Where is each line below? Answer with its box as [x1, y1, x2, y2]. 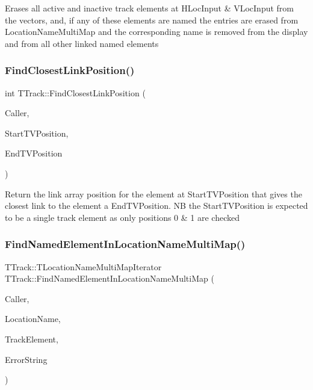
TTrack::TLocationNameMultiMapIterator [5, 260, 162, 273]
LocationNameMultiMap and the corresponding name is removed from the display [5, 25, 308, 38]
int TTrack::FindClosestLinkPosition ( [5, 86, 146, 99]
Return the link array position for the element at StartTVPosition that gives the [5, 187, 302, 200]
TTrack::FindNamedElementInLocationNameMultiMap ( [5, 272, 214, 285]
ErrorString [5, 353, 48, 365]
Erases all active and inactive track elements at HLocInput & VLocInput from [5, 2, 294, 14]
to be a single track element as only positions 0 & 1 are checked [5, 211, 240, 223]
